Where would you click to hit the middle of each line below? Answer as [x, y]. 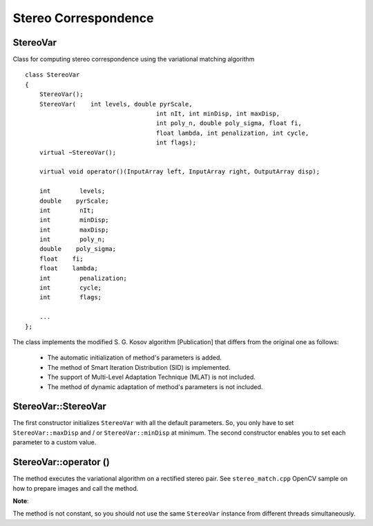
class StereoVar [52, 75]
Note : [21, 500]
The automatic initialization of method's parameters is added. [135, 358]
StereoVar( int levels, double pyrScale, [116, 104]
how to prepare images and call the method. [76, 488]
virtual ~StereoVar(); [78, 152]
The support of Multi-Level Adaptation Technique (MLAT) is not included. [151, 377]
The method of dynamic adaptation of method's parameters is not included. [155, 386]
